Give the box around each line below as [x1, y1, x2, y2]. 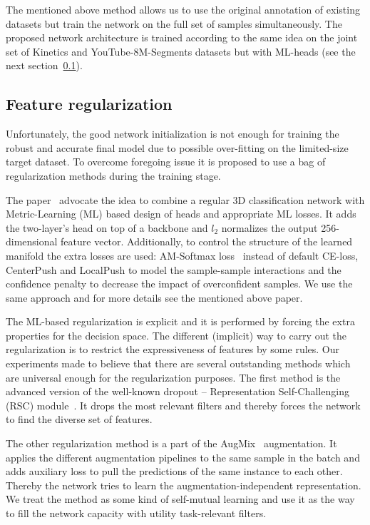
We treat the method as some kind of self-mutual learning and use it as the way [6, 491, 355, 506]
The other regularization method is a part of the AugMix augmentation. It [6, 436, 337, 451]
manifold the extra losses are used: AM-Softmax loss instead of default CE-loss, [6, 248, 359, 262]
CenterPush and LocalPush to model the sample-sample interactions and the [6, 262, 341, 277]
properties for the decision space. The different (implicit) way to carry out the [6, 327, 347, 342]
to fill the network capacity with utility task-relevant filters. [6, 506, 267, 521]
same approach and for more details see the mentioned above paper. [6, 290, 303, 305]
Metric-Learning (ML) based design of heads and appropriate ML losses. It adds [6, 206, 356, 221]
